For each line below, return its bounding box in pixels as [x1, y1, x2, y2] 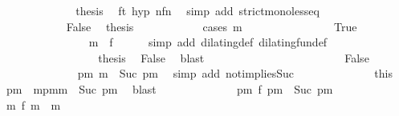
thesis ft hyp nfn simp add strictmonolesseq [75, 2, 320, 18]
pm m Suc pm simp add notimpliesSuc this [77, 65, 393, 82]
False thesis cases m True [66, 18, 357, 34]
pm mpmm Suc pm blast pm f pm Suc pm [6, 80, 333, 97]
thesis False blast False [98, 49, 369, 66]
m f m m [6, 96, 61, 113]
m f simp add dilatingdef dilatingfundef [88, 34, 328, 50]
